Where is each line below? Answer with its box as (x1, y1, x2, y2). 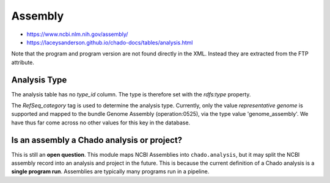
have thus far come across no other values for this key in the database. (11, 119, 191, 126)
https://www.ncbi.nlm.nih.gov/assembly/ (26, 30, 128, 38)
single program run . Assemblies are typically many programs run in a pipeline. (11, 168, 210, 175)
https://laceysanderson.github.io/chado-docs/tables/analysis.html (26, 38, 193, 46)
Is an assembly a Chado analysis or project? (11, 135, 183, 145)
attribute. (11, 59, 35, 66)
